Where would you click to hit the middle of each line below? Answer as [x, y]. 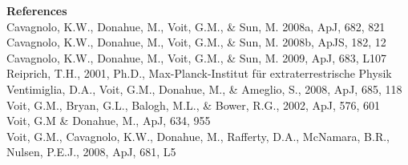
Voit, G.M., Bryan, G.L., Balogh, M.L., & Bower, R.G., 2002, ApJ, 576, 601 [194, 105]
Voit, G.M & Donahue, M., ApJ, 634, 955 [109, 121]
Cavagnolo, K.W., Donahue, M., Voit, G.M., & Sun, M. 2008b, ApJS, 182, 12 [196, 42]
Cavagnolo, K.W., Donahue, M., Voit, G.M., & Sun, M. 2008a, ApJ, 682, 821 [196, 26]
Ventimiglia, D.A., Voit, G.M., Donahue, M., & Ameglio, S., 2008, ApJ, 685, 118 [204, 89]
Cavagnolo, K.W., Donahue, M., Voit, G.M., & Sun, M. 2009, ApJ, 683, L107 [197, 57]
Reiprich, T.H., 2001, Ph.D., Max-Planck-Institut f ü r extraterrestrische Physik [199, 73]
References [37, 10]
